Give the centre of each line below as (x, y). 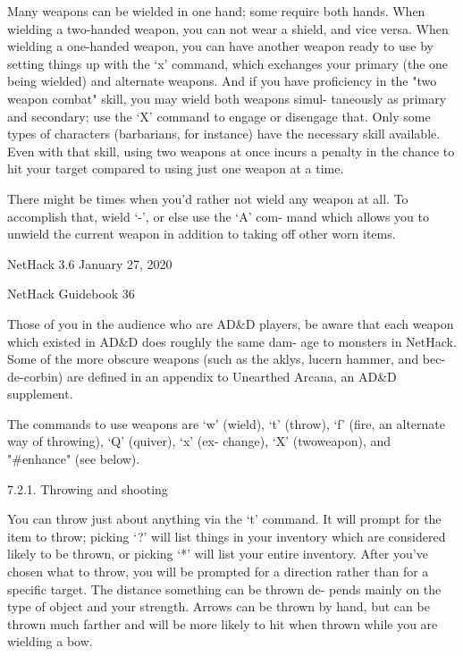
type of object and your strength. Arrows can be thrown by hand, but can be (219, 606)
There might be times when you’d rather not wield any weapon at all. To (208, 198)
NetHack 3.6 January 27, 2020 (90, 263)
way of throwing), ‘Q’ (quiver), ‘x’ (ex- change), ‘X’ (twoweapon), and (199, 441)
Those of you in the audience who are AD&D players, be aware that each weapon (231, 323)
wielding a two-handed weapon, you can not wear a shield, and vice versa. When (228, 28)
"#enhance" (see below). (74, 459)
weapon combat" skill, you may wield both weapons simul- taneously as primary (227, 98)
